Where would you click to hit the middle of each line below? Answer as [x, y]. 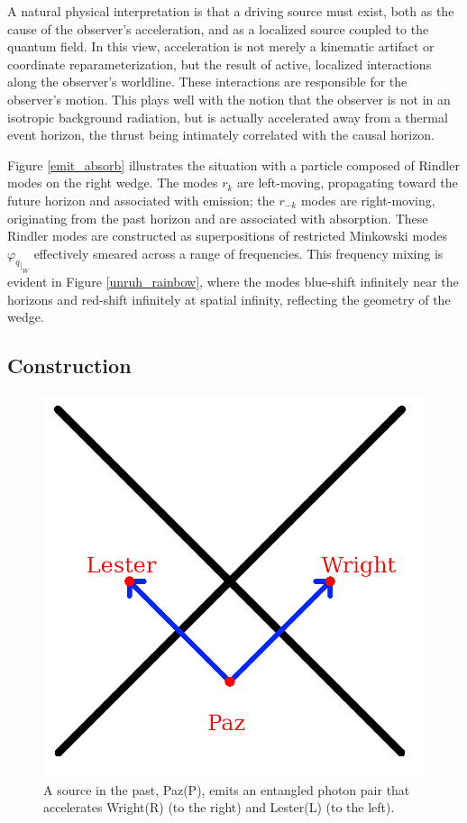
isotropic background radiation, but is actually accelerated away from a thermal [228, 117]
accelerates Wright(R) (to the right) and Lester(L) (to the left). [219, 807]
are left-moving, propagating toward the [348, 183]
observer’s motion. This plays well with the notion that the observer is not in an [229, 99]
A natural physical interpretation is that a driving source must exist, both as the [231, 11]
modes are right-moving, [368, 200]
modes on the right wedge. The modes [113, 183]
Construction [69, 366]
